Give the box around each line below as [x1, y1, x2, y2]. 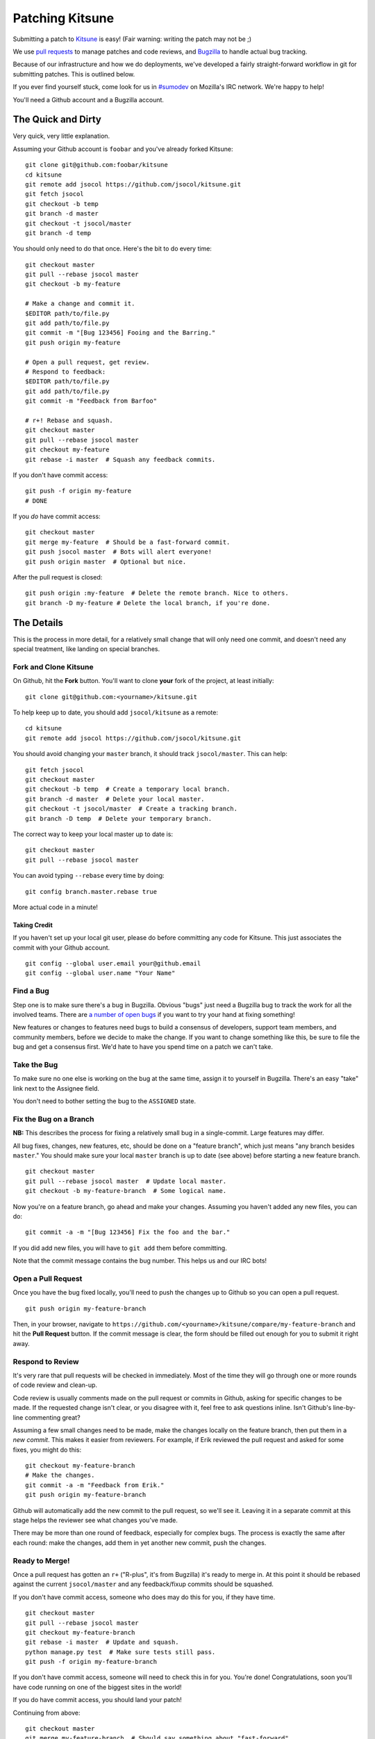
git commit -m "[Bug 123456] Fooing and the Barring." [25, 329, 216, 337]
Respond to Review [12, 1356, 79, 1366]
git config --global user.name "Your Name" [25, 969, 176, 977]
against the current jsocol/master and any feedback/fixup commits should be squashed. [12, 1580, 274, 1589]
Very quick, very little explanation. [12, 132, 110, 141]
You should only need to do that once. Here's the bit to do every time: [12, 244, 212, 253]
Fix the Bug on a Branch [12, 1114, 94, 1123]
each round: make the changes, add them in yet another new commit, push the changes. [12, 1538, 267, 1547]
